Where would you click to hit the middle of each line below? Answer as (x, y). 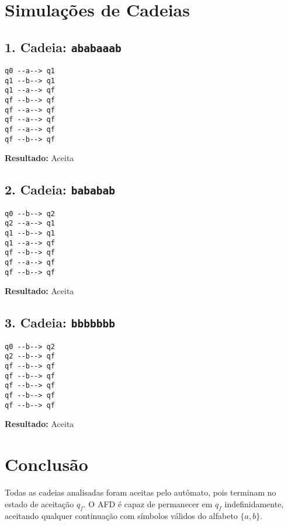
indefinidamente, (254, 503)
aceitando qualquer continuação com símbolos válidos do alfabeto (121, 516)
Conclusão (46, 464)
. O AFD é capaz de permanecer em (148, 503)
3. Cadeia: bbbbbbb (60, 322)
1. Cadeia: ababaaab (63, 47)
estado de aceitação (39, 503)
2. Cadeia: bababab (60, 189)
